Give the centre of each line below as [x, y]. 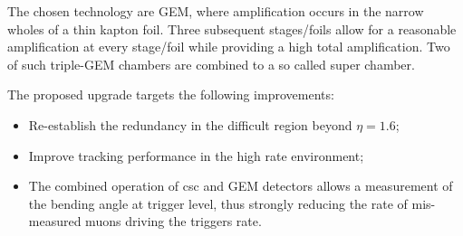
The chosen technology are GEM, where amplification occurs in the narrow [216, 11]
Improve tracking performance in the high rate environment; [196, 155]
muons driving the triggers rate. [174, 221]
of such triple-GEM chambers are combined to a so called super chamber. [211, 64]
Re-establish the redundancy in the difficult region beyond [190, 124]
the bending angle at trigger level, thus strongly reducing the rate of [218, 203]
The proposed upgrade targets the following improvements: [171, 94]
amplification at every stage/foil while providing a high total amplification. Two [229, 47]
